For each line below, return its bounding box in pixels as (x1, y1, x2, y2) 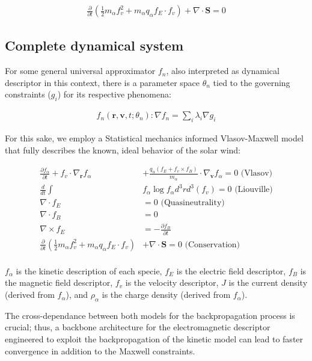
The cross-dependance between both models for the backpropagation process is (5, 309, 295, 321)
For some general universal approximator (5, 64, 156, 77)
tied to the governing (213, 76, 290, 88)
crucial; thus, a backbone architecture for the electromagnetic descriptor (5, 321, 271, 333)
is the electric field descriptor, (176, 264, 286, 277)
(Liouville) (234, 185, 273, 194)
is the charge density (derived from (102, 288, 231, 301)
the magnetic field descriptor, (5, 276, 113, 289)
